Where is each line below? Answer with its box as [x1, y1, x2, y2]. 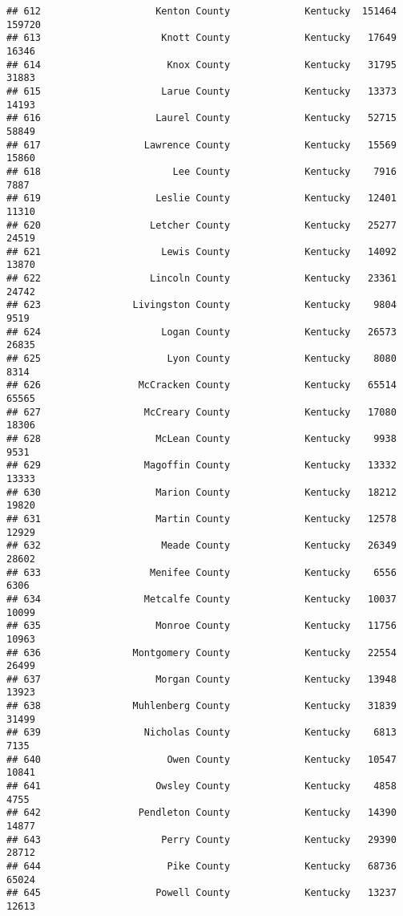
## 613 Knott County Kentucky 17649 [6, 32, 397, 44]
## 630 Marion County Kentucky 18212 [6, 486, 397, 498]
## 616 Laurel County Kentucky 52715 [6, 112, 397, 124]
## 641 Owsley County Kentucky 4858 [6, 780, 397, 792]
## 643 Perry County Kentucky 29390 [6, 833, 397, 845]
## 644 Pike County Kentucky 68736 [6, 861, 397, 872]
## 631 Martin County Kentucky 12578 [6, 513, 397, 525]
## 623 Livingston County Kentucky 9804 [6, 299, 397, 311]
